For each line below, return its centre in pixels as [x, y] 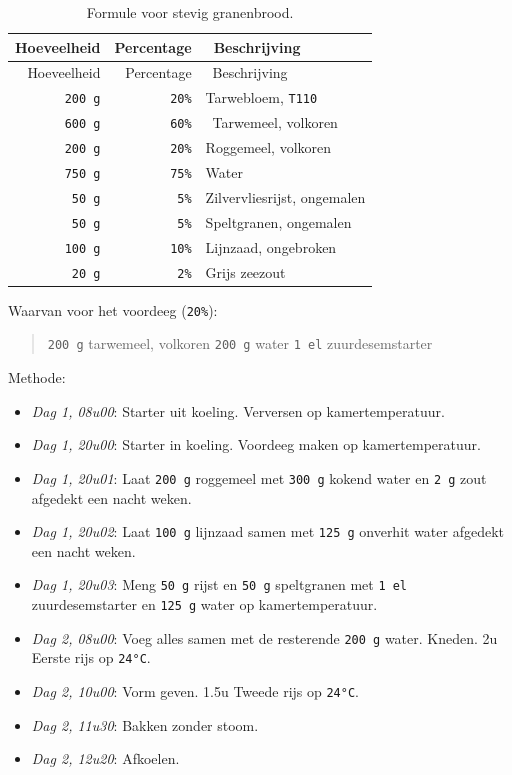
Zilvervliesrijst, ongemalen [285, 196]
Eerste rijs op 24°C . [91, 657]
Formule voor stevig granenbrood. [190, 12]
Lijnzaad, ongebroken [271, 246]
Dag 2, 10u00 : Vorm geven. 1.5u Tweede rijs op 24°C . [195, 691]
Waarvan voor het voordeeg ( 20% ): [113, 309]
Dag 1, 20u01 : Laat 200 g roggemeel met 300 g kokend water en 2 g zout [259, 477]
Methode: [37, 377]
